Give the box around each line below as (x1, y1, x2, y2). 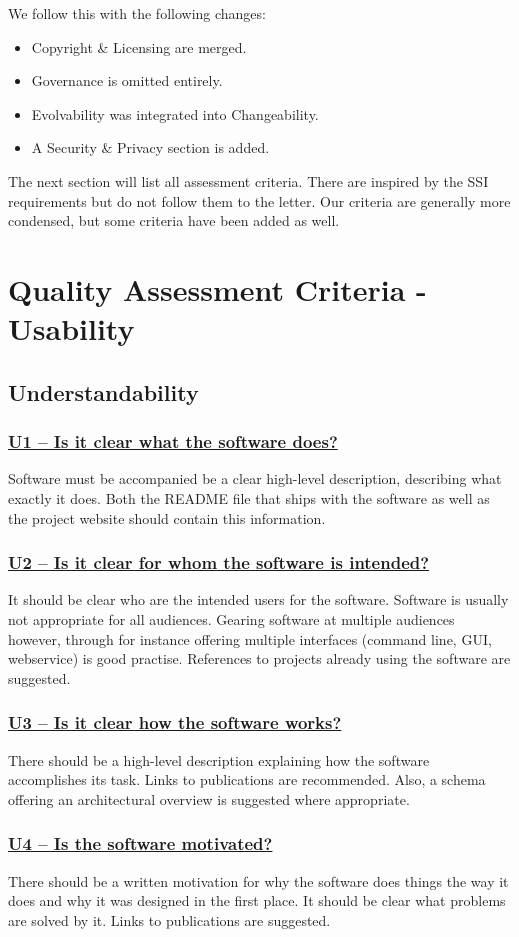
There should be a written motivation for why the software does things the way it (8, 870, 509, 891)
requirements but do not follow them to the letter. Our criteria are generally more (8, 190, 511, 211)
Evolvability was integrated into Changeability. (31, 103, 319, 124)
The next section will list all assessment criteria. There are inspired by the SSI (8, 170, 489, 191)
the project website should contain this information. (8, 507, 326, 528)
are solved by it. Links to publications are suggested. (8, 909, 331, 930)
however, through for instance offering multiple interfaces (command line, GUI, (8, 628, 492, 649)
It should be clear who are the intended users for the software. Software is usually (8, 589, 509, 610)
